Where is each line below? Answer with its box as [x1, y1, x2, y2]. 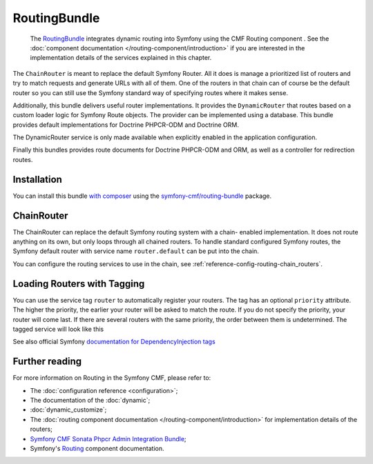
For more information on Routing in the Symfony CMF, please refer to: [12, 374, 211, 382]
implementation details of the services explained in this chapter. [30, 54, 212, 62]
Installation [12, 173, 62, 185]
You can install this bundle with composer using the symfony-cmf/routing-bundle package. [12, 192, 272, 200]
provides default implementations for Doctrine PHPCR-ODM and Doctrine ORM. [12, 121, 240, 129]
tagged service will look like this [12, 325, 104, 333]
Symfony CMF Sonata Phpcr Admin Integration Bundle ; [30, 434, 186, 443]
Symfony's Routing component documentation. [30, 444, 164, 452]
